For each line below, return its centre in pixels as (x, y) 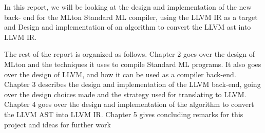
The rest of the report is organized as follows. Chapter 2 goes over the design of (129, 54)
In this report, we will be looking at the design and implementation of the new (128, 7)
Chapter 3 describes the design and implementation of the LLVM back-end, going (132, 84)
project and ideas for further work (58, 124)
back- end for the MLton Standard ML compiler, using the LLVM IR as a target (131, 17)
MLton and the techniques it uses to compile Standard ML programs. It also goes (133, 64)
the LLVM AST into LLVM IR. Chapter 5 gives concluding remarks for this (124, 114)
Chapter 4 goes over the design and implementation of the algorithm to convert (129, 104)
